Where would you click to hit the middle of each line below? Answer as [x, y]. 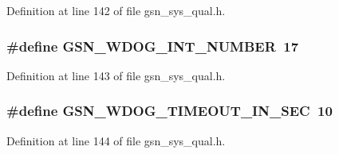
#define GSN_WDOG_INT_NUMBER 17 [153, 46]
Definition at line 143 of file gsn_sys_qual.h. [116, 75]
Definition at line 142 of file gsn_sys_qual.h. [116, 10]
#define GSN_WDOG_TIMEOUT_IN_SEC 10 [169, 111]
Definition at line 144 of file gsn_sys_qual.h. [116, 140]
